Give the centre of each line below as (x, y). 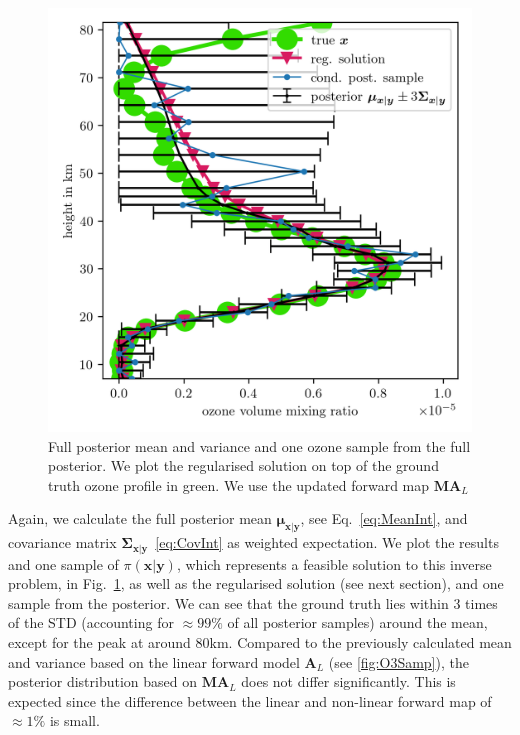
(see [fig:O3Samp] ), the (398, 661)
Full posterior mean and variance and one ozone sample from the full (259, 445)
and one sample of (63, 563)
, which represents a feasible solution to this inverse (334, 563)
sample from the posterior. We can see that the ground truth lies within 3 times (253, 602)
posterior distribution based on (102, 681)
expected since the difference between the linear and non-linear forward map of (250, 700)
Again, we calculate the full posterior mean (140, 518)
